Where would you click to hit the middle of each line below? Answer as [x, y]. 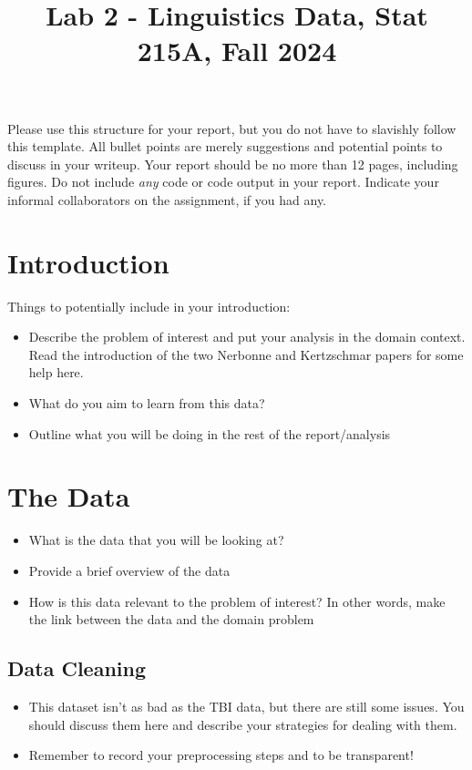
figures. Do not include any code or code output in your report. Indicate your [223, 182]
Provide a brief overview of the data [129, 570]
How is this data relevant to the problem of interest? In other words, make [237, 601]
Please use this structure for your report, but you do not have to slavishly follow [232, 128]
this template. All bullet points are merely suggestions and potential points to [225, 146]
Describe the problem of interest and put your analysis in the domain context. [247, 337]
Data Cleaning [77, 668]
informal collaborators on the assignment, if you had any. [167, 199]
